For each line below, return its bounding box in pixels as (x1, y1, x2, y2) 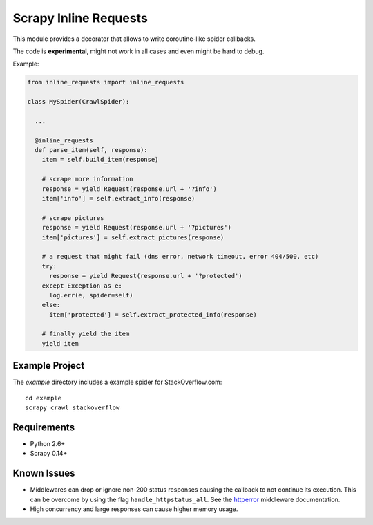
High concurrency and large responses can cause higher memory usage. (30, 505, 238, 513)
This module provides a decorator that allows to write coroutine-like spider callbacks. (12, 35, 256, 43)
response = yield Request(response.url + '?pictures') (41, 223, 231, 232)
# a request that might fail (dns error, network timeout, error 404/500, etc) (41, 252, 319, 261)
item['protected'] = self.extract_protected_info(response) (49, 311, 257, 318)
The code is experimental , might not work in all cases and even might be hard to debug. (12, 47, 265, 55)
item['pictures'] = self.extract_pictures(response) (41, 233, 224, 241)
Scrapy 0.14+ (30, 450, 68, 458)
